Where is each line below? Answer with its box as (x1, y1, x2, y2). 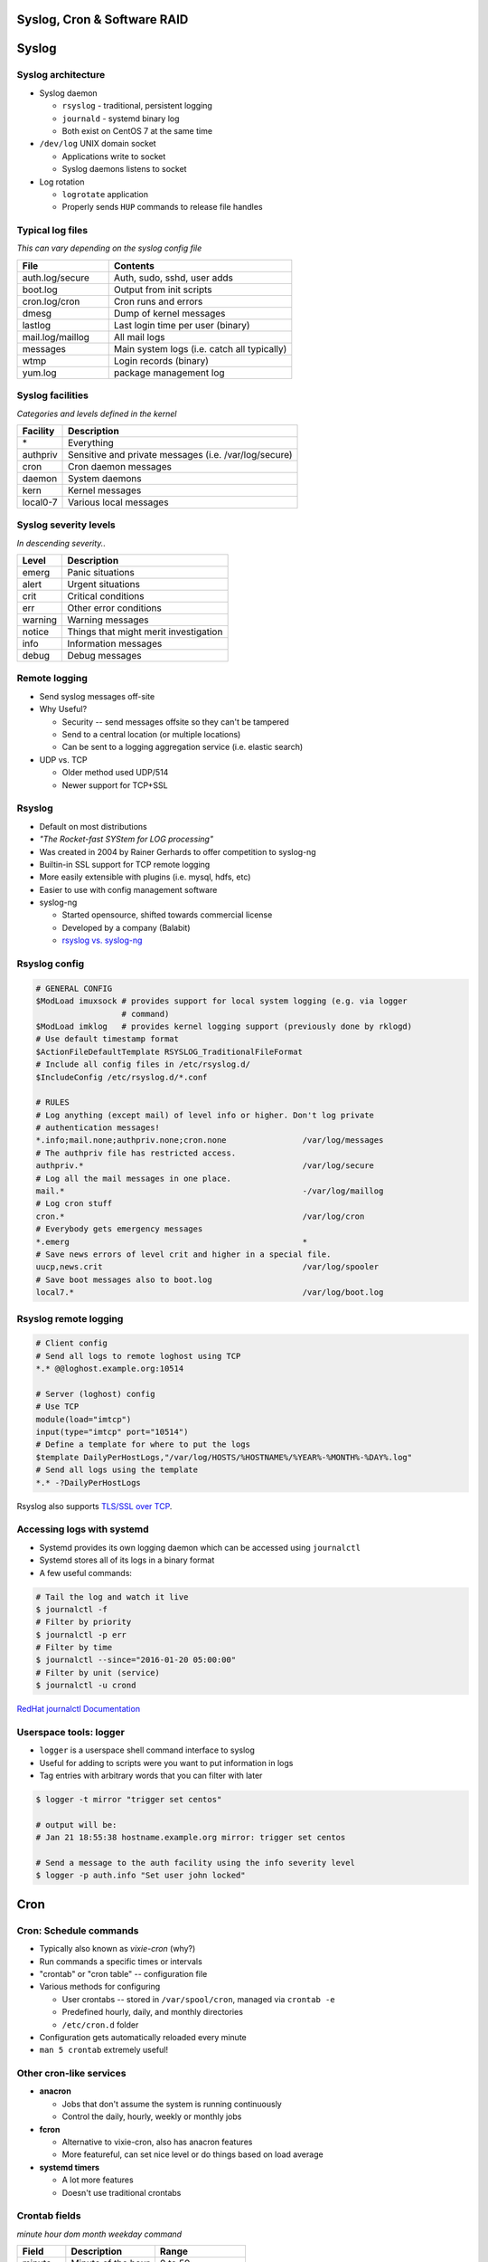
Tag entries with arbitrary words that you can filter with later (39, 1770, 263, 1782)
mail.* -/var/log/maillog (35, 1186, 384, 1196)
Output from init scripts (113, 283, 212, 296)
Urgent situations (67, 578, 140, 591)
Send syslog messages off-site (39, 690, 155, 701)
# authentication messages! (35, 1123, 160, 1133)
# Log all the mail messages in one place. (35, 1173, 232, 1183)
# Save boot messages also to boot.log (35, 1274, 212, 1285)
